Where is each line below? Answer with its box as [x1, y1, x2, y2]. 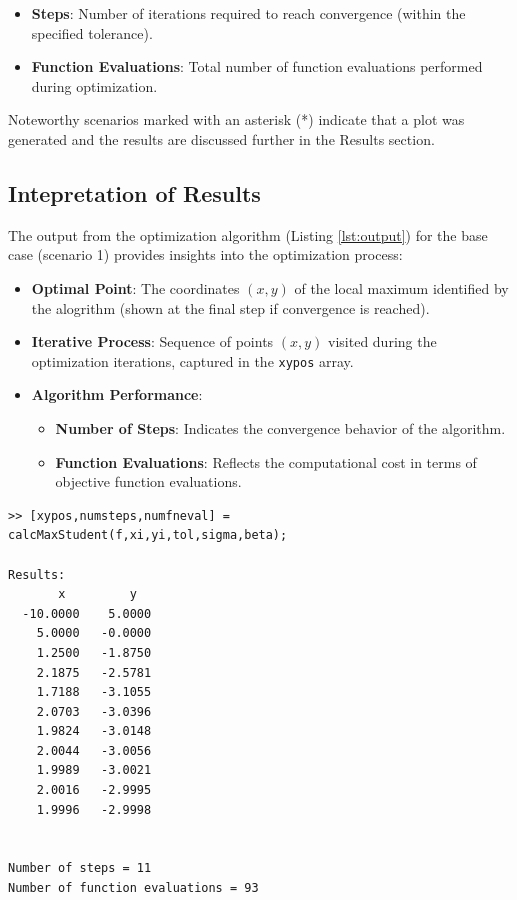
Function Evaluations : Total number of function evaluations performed [31, 56, 483, 77]
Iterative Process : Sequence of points [31, 331, 274, 352]
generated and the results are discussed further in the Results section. [8, 128, 435, 149]
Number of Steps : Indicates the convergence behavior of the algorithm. [55, 417, 506, 438]
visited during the [328, 331, 437, 352]
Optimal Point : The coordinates [31, 277, 240, 298]
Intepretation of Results [8, 177, 261, 208]
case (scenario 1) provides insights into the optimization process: [8, 244, 403, 265]
